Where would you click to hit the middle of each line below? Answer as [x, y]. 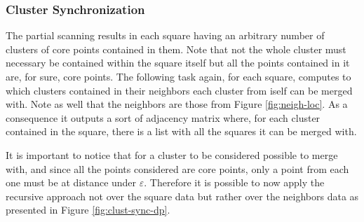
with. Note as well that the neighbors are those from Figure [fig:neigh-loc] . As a [177, 104]
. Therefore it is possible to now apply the [234, 182]
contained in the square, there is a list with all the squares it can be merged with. [181, 131]
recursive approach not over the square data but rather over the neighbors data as [182, 196]
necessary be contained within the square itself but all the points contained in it [178, 63]
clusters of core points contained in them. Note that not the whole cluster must [176, 49]
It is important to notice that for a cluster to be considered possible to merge [172, 154]
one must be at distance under [71, 182]
